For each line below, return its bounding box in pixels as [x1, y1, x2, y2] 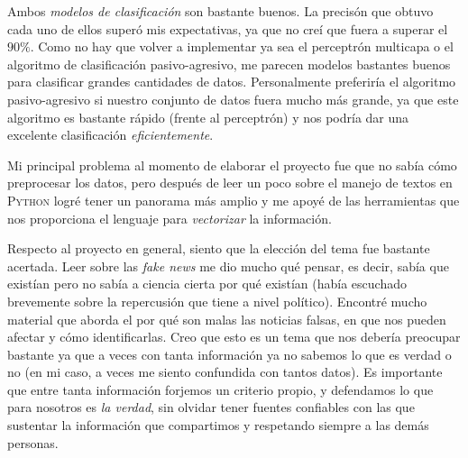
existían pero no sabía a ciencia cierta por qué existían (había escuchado [7, 274, 407, 293]
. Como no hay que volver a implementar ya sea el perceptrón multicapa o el [30, 37, 454, 56]
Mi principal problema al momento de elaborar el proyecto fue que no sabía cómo [7, 155, 457, 174]
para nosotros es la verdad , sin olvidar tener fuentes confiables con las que [7, 398, 415, 417]
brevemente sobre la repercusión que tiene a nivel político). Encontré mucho [7, 291, 427, 310]
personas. [7, 433, 59, 452]
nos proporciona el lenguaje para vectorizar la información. [7, 208, 332, 227]
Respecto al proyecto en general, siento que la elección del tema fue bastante [7, 239, 430, 258]
